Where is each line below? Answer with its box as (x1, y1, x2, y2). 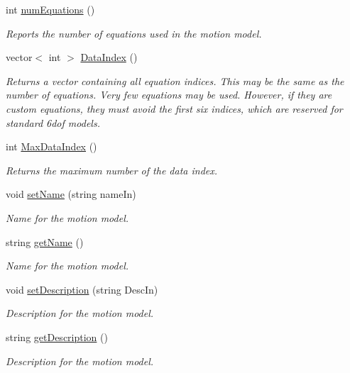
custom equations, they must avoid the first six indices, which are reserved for (6, 101, 343, 116)
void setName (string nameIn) (6, 186, 136, 201)
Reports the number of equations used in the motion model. (6, 26, 262, 40)
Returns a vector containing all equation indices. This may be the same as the (6, 73, 344, 88)
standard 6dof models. (6, 115, 100, 130)
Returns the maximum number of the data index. (6, 162, 218, 177)
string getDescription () (6, 329, 108, 344)
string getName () (6, 234, 84, 249)
